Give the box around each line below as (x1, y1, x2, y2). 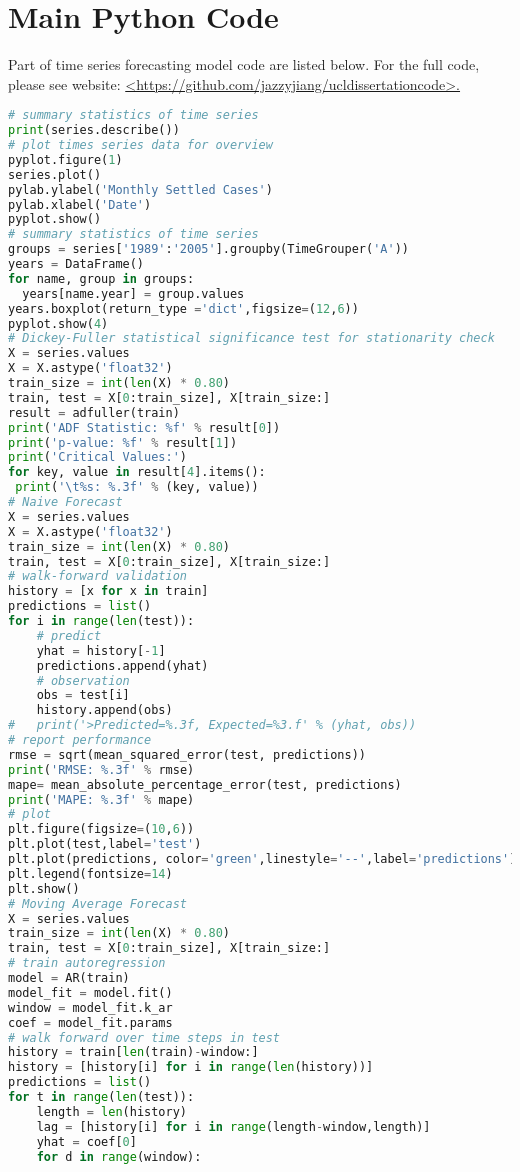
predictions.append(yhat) (36, 658, 209, 673)
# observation (36, 673, 130, 688)
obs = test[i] (36, 688, 130, 703)
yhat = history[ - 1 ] (36, 643, 166, 658)
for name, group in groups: (8, 271, 195, 286)
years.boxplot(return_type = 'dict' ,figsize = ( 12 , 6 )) (8, 301, 359, 316)
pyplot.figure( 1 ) (8, 152, 123, 167)
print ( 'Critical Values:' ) (8, 450, 187, 465)
